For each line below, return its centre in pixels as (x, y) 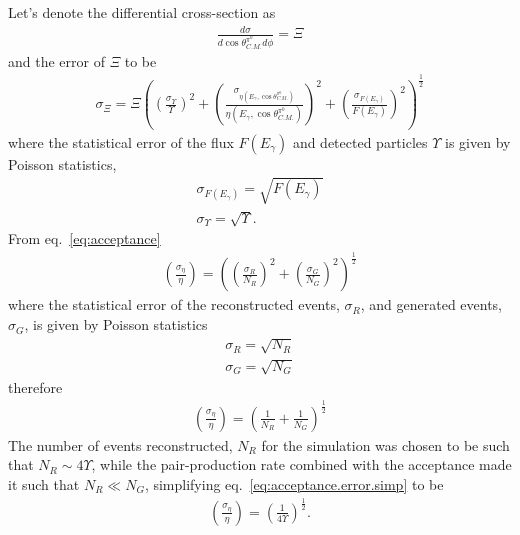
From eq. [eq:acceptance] (84, 238)
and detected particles (360, 141)
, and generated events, (431, 304)
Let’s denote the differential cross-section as (142, 12)
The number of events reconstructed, (120, 444)
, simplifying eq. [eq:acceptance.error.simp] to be (294, 483)
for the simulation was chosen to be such (385, 444)
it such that (44, 483)
